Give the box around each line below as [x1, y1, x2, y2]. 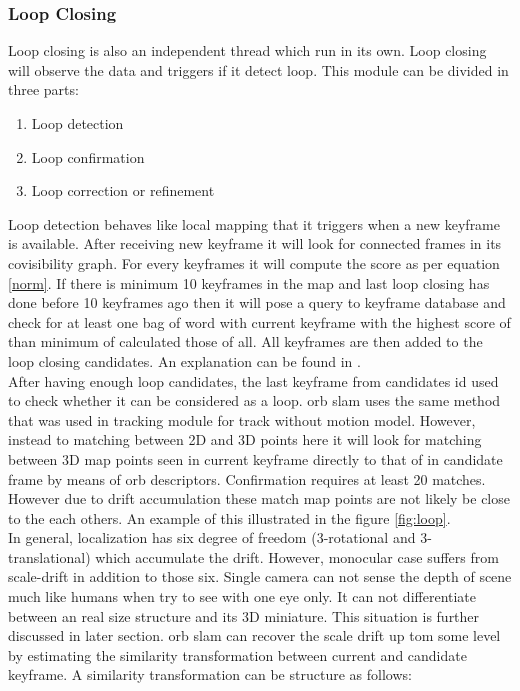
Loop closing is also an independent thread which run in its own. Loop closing [8, 40, 487, 61]
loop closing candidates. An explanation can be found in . [8, 350, 361, 371]
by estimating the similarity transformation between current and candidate [8, 644, 467, 665]
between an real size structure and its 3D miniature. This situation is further [8, 605, 480, 626]
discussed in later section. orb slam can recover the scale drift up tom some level [8, 625, 501, 646]
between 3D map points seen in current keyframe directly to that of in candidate [8, 448, 503, 469]
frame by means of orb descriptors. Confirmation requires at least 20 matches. [8, 468, 486, 489]
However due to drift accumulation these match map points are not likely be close [8, 488, 510, 509]
